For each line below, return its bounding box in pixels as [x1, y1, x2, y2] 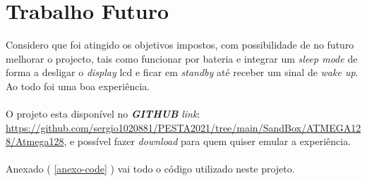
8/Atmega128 [6, 134, 64, 149]
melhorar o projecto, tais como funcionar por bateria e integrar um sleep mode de [6, 51, 358, 65]
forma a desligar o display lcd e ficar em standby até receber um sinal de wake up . [6, 65, 359, 80]
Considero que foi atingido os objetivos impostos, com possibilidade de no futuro [6, 37, 354, 52]
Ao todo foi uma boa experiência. [6, 78, 150, 93]
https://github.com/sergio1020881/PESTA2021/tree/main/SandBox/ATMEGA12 [6, 120, 361, 135]
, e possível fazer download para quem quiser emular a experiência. [64, 134, 351, 149]
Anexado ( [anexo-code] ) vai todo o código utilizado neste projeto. [6, 161, 295, 176]
